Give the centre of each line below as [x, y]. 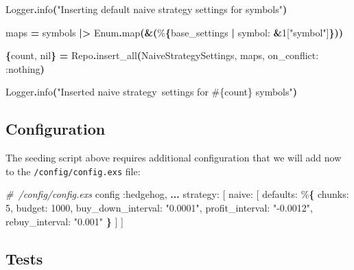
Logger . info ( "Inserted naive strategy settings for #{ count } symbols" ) [151, 92]
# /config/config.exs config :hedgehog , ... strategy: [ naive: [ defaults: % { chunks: [177, 194]
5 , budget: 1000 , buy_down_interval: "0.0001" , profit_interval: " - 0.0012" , [159, 208]
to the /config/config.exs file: [73, 171]
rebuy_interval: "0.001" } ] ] [64, 221]
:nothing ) [25, 68]
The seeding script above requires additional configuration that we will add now [174, 158]
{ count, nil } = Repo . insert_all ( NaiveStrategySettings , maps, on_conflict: [162, 55]
